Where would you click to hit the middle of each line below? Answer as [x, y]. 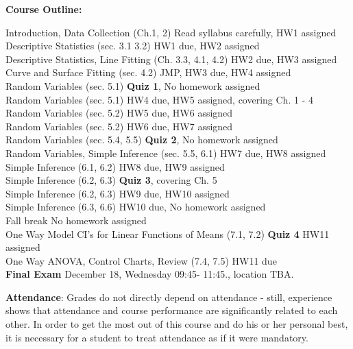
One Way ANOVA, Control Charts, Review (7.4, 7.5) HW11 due [141, 260]
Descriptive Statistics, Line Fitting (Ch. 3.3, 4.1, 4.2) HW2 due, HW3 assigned [171, 59]
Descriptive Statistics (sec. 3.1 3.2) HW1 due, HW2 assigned [133, 46]
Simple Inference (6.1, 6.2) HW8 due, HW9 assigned [115, 166]
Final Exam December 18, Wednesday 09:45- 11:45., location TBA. [150, 274]
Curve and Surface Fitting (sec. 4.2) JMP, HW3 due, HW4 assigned [148, 72]
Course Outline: [44, 9]
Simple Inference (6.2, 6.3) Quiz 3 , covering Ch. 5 [111, 180]
